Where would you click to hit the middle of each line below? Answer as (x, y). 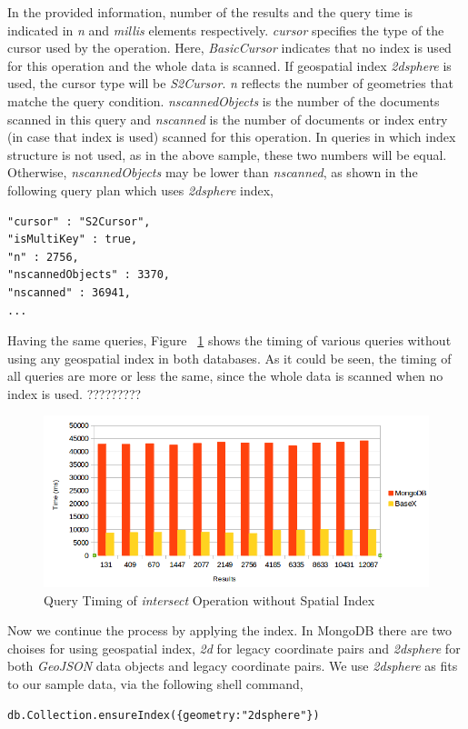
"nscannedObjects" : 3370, (89, 275)
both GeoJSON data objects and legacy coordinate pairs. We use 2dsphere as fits (233, 666)
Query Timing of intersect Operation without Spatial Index (209, 599)
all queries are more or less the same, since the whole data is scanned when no (225, 376)
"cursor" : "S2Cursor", (79, 221)
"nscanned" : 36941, (70, 292)
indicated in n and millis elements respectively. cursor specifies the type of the (226, 30)
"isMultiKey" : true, (73, 240)
